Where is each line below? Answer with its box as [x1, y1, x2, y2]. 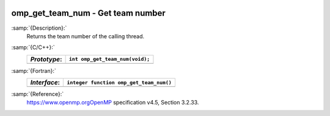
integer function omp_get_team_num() [67, 79, 172, 86]
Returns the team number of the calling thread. [26, 32, 145, 39]
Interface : [30, 78, 61, 87]
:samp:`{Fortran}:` [11, 67, 56, 74]
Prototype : [30, 55, 62, 63]
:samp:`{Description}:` [11, 24, 67, 32]
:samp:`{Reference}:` [11, 90, 64, 98]
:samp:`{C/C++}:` [11, 44, 55, 51]
